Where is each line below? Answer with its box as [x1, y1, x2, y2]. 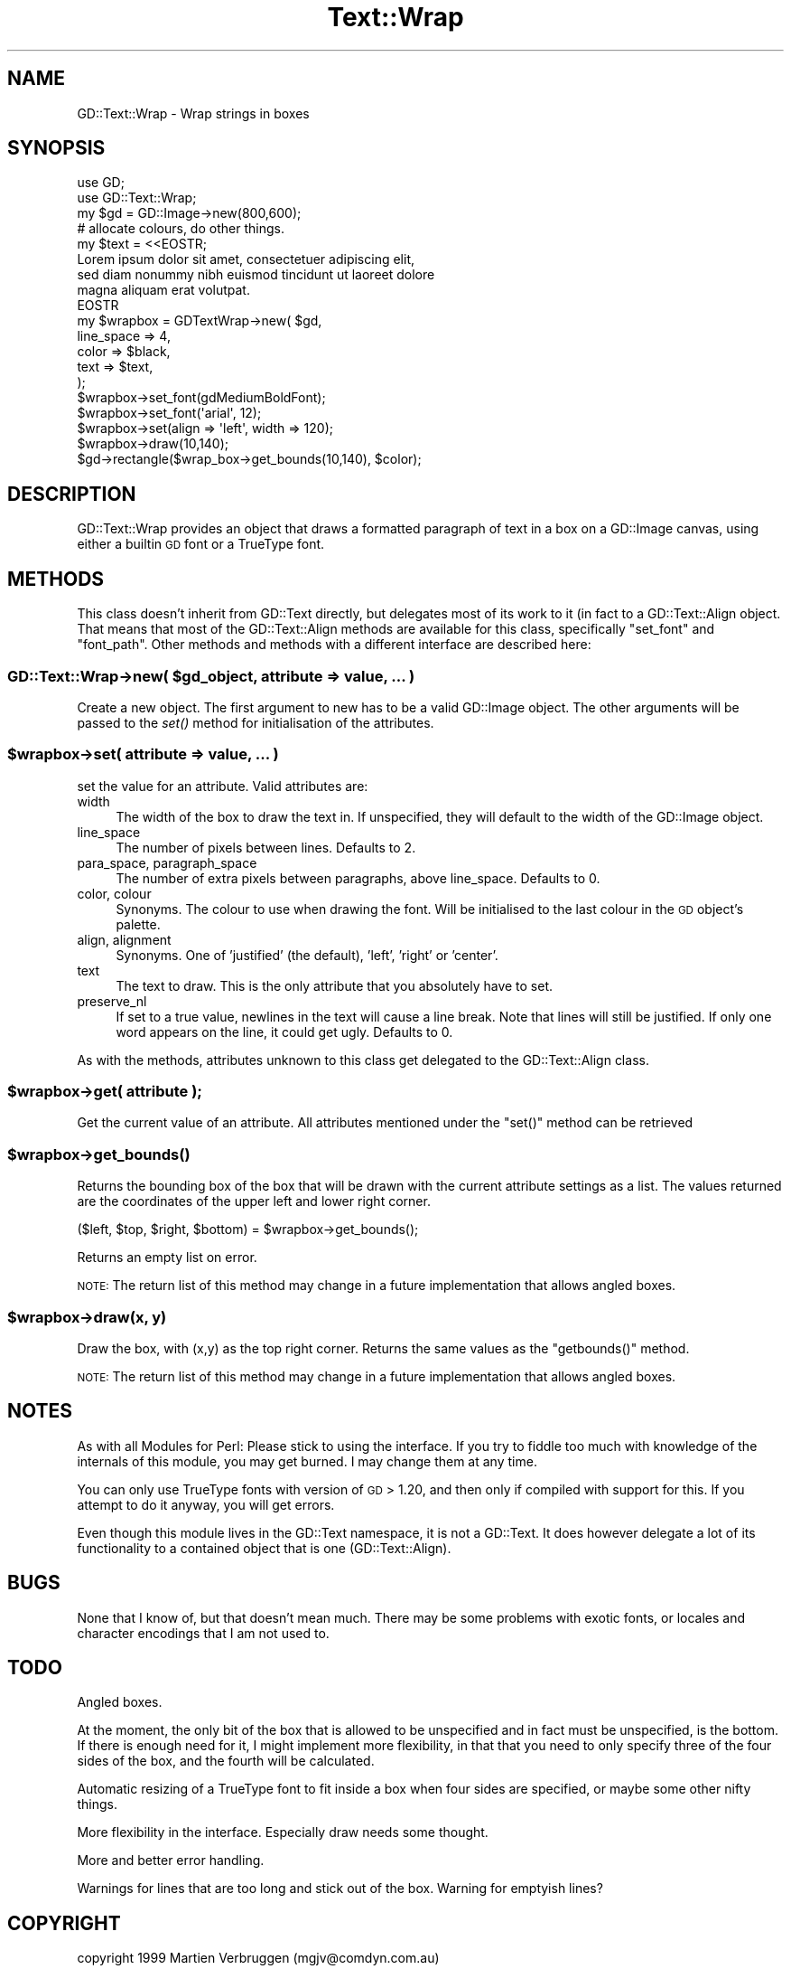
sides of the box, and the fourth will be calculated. [77, 1753, 375, 1769]
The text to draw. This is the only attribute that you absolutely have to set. [116, 977, 554, 994]
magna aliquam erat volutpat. [77, 282, 250, 298]
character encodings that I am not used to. [77, 1625, 330, 1641]
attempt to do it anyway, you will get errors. [77, 1496, 335, 1512]
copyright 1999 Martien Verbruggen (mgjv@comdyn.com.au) [77, 1950, 440, 1966]
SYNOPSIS [7, 137, 106, 160]
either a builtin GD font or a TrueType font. [77, 536, 325, 552]
